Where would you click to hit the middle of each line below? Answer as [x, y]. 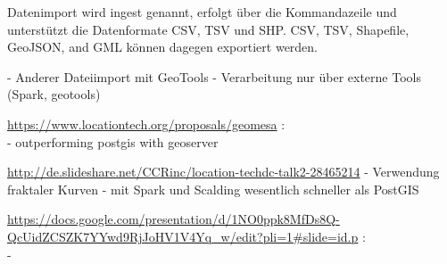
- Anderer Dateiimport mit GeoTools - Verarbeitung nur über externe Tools [214, 76]
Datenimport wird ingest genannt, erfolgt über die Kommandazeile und [202, 12]
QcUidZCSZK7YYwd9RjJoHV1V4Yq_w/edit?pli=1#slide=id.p [183, 236]
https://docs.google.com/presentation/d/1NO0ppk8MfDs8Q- [174, 219]
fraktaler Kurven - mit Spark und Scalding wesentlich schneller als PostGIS [213, 189]
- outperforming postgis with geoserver [113, 141]
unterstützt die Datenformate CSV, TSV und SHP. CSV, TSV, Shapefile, [208, 29]
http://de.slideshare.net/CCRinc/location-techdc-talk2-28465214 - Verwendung [223, 172]
